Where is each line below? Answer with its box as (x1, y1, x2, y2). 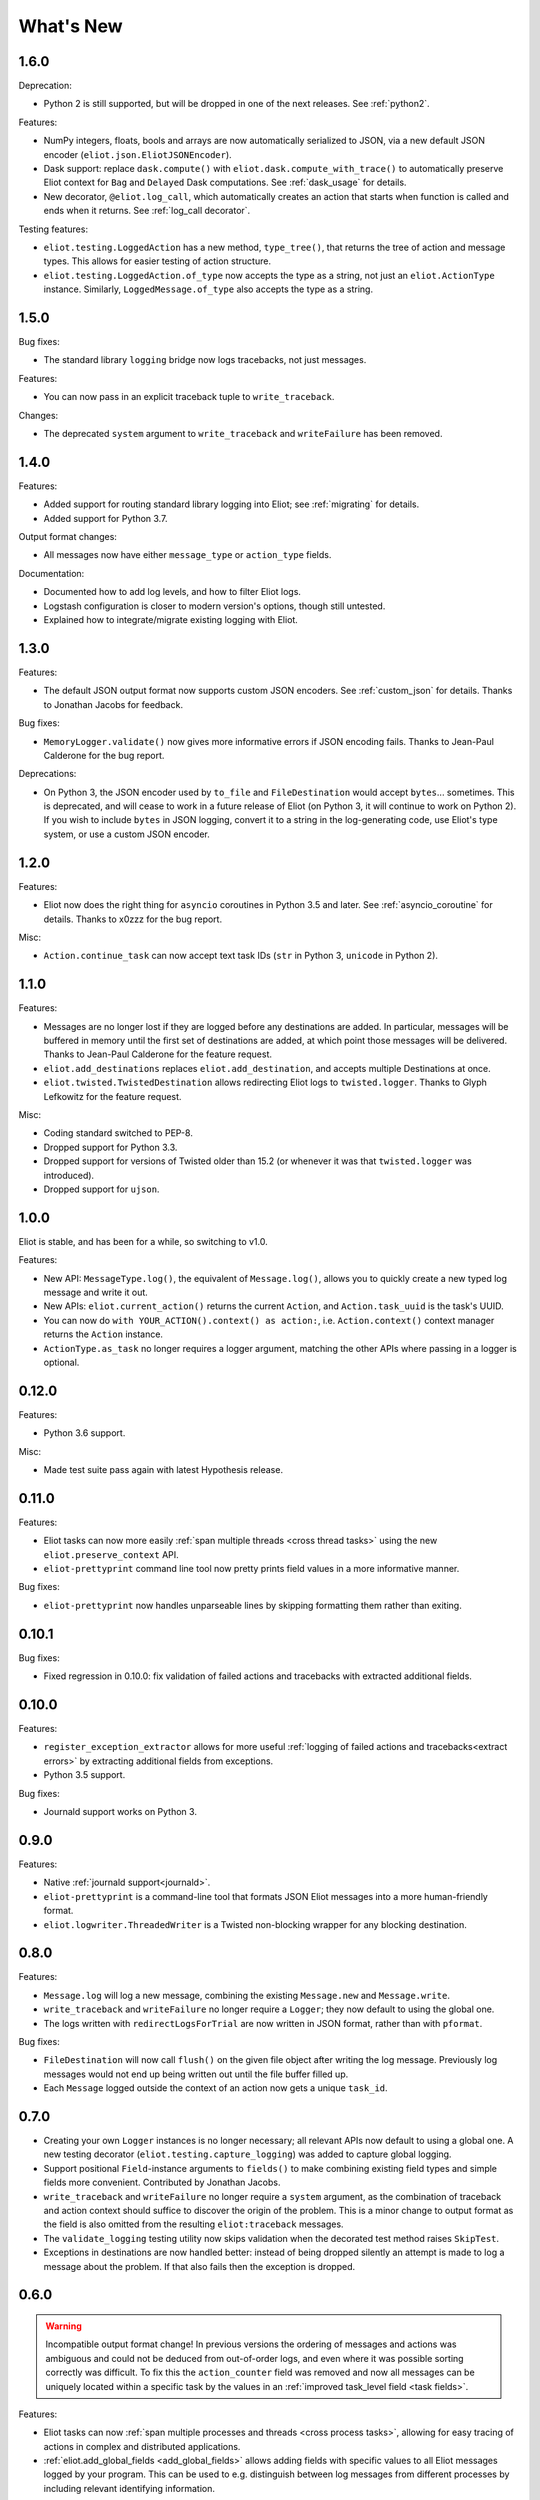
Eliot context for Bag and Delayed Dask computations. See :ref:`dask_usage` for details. (43, 176, 407, 189)
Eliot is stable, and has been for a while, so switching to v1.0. (18, 1235, 269, 1247)
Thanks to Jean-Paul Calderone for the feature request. (43, 1048, 272, 1060)
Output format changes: (18, 531, 117, 543)
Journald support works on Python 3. (43, 1806, 197, 1818)
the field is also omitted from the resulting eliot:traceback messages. (43, 2218, 344, 2230)
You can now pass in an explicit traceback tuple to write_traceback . (43, 391, 335, 403)
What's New (18, 15, 124, 37)
